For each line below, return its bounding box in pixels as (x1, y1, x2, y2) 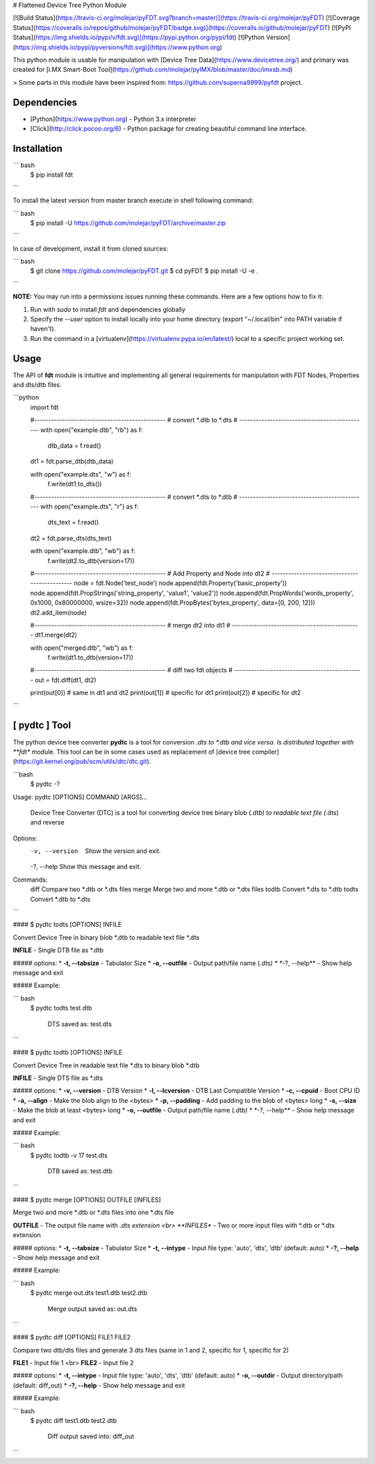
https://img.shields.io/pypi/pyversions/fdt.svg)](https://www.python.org (15, 42, 220, 51)
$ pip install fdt (30, 170, 73, 179)
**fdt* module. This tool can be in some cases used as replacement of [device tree (12, 747, 251, 756)
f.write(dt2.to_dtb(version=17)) (47, 557, 135, 565)
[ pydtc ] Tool (12, 719, 72, 731)
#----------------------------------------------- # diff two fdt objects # (30, 666, 233, 674)
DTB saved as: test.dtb (47, 1167, 112, 1175)
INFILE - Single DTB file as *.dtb (12, 946, 104, 955)
